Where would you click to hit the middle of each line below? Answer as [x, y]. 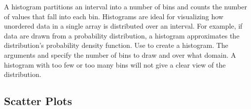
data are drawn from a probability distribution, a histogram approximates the [122, 35]
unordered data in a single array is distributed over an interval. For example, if [123, 26]
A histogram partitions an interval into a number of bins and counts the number [125, 6]
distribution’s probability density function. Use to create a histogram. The [116, 45]
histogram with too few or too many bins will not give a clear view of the [115, 64]
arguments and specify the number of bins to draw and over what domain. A [120, 54]
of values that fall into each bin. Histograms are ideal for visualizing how [114, 16]
